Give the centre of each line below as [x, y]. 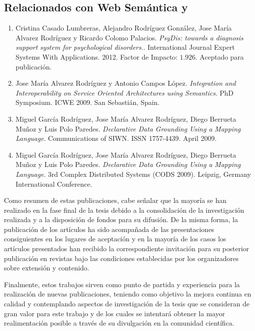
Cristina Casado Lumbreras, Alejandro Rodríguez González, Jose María [124, 28]
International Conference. [54, 183]
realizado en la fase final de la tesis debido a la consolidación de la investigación [124, 210]
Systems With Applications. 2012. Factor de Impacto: [96, 56]
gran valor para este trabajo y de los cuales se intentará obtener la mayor [114, 313]
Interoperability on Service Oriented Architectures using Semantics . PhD [125, 92]
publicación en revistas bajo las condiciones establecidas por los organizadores [121, 258]
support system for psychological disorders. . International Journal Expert [125, 47]
